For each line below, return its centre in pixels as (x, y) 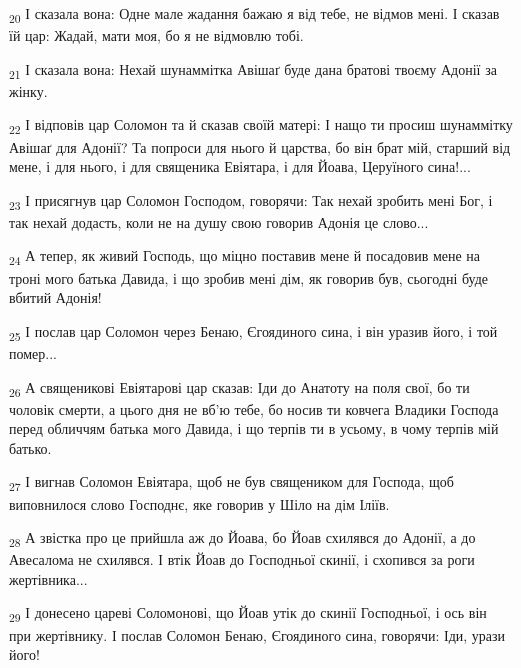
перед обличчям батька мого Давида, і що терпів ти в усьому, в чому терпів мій (254, 428)
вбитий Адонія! (55, 297)
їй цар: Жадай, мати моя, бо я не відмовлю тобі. (156, 35)
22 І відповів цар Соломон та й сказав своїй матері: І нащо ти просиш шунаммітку (261, 126)
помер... (33, 352)
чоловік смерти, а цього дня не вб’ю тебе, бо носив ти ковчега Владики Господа (254, 408)
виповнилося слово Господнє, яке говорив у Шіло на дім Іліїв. (199, 503)
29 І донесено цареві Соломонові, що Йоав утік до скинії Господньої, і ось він (248, 614)
